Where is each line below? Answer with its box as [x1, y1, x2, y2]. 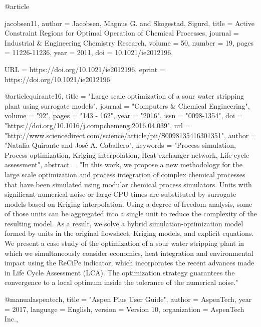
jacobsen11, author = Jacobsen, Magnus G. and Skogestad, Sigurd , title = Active [5, 18, 254, 28]
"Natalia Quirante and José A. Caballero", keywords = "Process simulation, [5, 140, 236, 150]
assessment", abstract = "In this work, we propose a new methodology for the [5, 159, 243, 170]
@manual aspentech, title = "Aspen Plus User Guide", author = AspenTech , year [5, 294, 252, 304]
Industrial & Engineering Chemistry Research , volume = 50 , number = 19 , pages [5, 37, 254, 48]
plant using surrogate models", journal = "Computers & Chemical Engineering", [5, 100, 250, 111]
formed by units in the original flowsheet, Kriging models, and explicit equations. [5, 228, 254, 238]
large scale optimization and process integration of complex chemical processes [5, 169, 245, 179]
